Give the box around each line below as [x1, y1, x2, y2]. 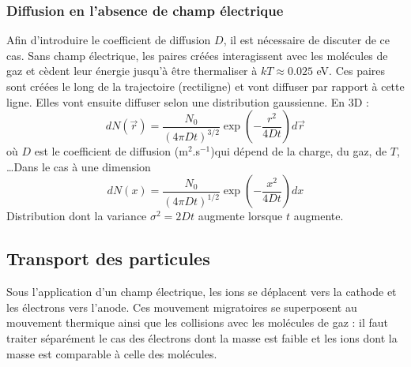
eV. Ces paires [316, 62, 386, 79]
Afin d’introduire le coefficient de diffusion [6, 32, 211, 48]
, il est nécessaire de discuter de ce [223, 32, 390, 48]
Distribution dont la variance [6, 208, 147, 224]
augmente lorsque [198, 208, 283, 224]
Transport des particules [6, 246, 210, 271]
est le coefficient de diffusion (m [34, 143, 188, 159]
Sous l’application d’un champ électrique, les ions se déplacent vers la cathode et [6, 283, 397, 300]
